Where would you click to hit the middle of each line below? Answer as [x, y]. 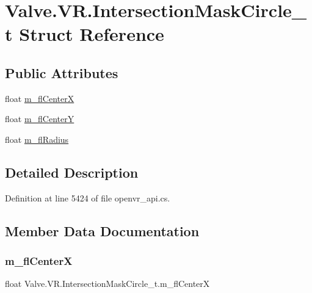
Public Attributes [62, 72]
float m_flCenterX [40, 98]
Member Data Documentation [102, 230]
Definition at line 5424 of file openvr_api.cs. [88, 197]
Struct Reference [92, 34]
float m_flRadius [37, 139]
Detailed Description [72, 172]
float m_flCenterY [40, 119]
